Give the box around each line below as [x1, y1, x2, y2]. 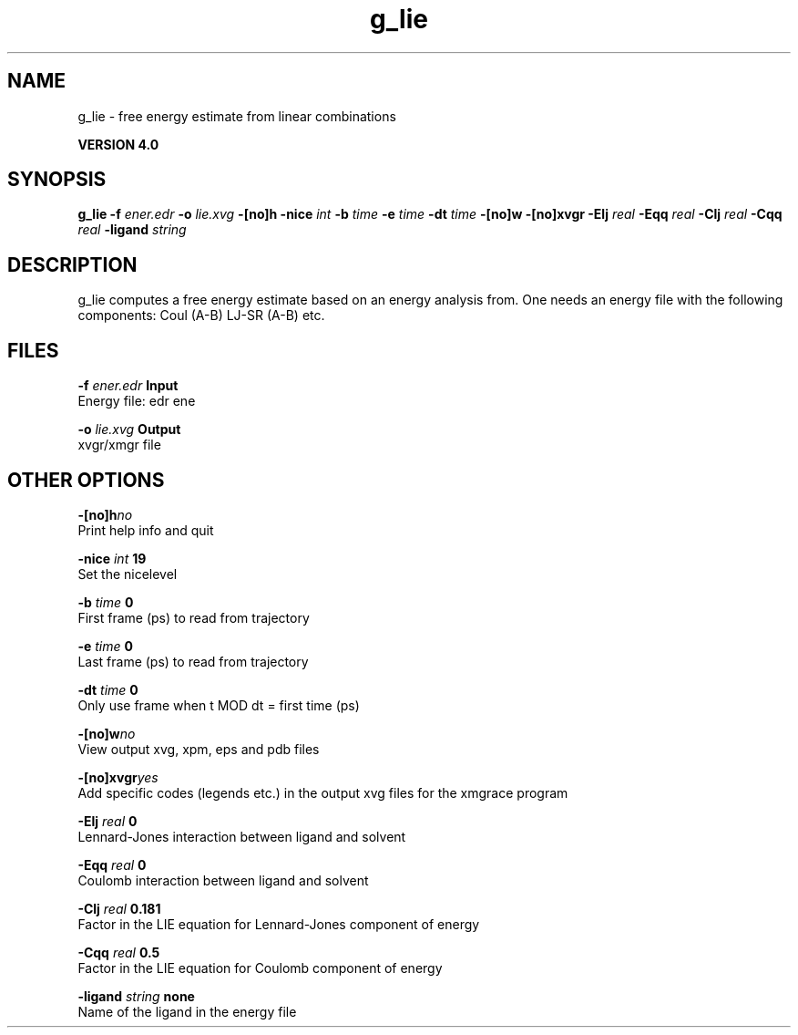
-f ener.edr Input [77, 378, 179, 394]
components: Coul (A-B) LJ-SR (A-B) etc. [77, 307, 325, 324]
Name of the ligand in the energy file [77, 1003, 297, 1019]
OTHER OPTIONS [7, 468, 165, 492]
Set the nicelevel [77, 565, 178, 582]
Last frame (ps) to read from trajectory [77, 653, 309, 669]
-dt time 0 [77, 681, 138, 698]
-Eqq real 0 [77, 856, 147, 873]
